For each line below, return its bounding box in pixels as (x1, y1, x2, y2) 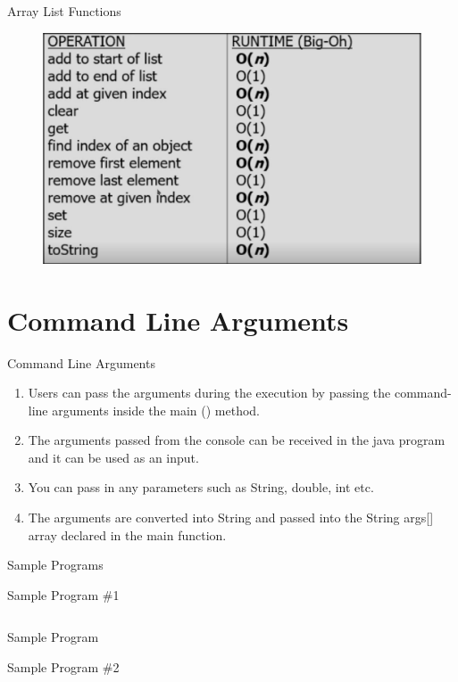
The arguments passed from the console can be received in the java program (28, 431, 446, 449)
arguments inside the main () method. (52, 400, 260, 419)
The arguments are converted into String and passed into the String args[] (28, 508, 434, 527)
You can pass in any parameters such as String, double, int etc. (28, 478, 374, 497)
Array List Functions (7, 2, 121, 20)
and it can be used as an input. (28, 448, 199, 466)
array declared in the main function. (28, 525, 227, 544)
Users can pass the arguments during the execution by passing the (28, 383, 391, 402)
